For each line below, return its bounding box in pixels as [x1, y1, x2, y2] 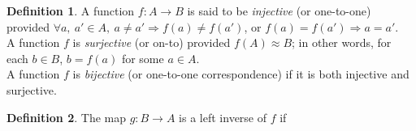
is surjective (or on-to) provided [72, 34, 231, 51]
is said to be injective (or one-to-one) [187, 2, 371, 19]
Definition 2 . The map [6, 108, 126, 125]
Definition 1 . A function [6, 2, 135, 19]
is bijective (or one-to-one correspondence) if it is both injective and [72, 65, 409, 82]
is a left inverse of [179, 108, 267, 125]
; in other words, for [292, 34, 392, 51]
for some [121, 49, 164, 66]
